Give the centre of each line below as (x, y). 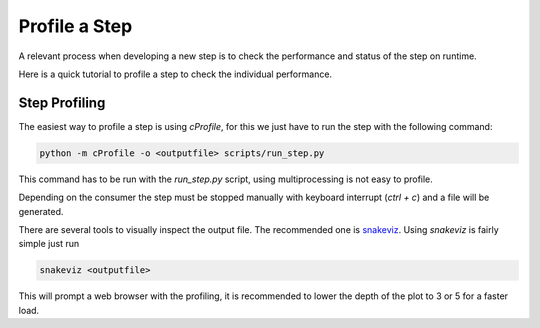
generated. (41, 211)
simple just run (49, 244)
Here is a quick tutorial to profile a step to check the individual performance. (175, 74)
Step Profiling (62, 102)
